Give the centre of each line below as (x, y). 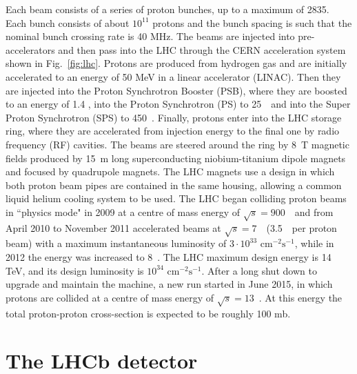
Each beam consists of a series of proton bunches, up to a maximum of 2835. (167, 9)
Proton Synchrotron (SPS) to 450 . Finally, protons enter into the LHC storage (174, 117)
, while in (314, 243)
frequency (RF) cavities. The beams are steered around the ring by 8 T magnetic (177, 144)
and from (314, 211)
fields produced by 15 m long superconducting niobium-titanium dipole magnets (176, 158)
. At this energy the (300, 297)
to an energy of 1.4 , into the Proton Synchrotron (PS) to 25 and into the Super (178, 104)
